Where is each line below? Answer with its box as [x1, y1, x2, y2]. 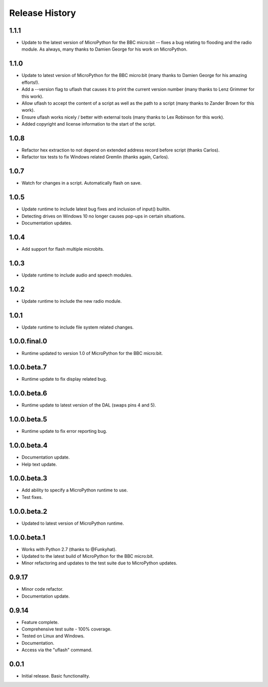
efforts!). [21, 79, 40, 85]
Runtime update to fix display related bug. [21, 376, 107, 382]
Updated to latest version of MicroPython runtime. [21, 520, 124, 526]
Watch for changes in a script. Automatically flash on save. [21, 180, 142, 186]
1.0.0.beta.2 [9, 507, 47, 516]
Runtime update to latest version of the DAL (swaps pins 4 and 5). [21, 402, 156, 408]
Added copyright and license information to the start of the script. [21, 121, 156, 127]
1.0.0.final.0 [9, 337, 47, 345]
